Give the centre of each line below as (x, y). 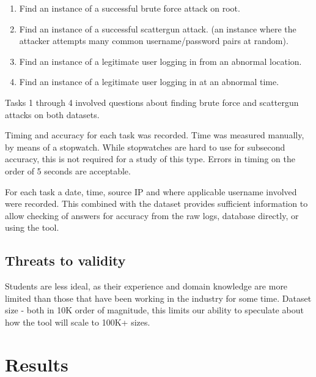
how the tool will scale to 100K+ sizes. (78, 322)
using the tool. (32, 227)
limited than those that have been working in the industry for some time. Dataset (158, 298)
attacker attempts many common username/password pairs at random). (154, 41)
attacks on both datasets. (52, 114)
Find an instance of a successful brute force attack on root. (130, 8)
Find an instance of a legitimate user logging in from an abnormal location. (160, 61)
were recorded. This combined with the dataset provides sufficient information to (156, 203)
